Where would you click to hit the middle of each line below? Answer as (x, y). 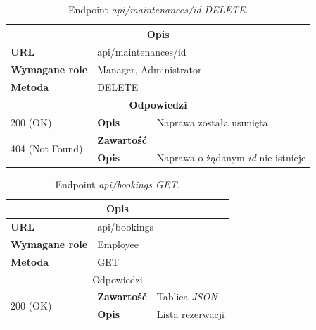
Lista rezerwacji (190, 314)
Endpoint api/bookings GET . (118, 184)
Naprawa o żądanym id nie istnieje (231, 157)
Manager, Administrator (150, 69)
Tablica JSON (187, 297)
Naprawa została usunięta (212, 122)
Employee (118, 244)
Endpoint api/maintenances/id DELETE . (158, 9)
